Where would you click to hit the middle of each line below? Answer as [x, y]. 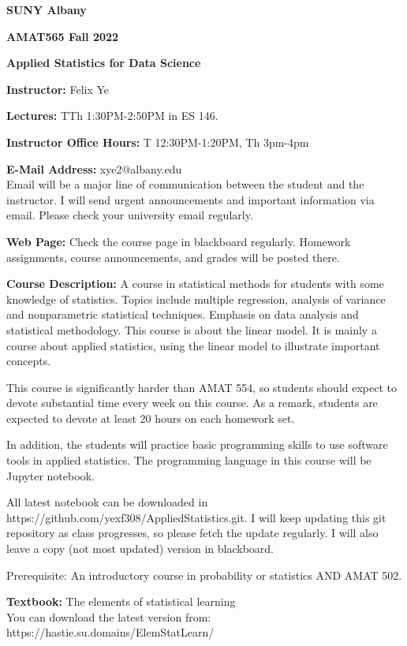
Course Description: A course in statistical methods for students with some [195, 284]
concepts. [29, 361]
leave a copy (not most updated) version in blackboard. [140, 549]
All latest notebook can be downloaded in [107, 502]
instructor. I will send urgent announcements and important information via [190, 199]
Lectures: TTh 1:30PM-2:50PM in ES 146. [112, 116]
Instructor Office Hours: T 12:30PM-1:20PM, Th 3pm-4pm [158, 142]
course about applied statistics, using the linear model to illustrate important [193, 345]
